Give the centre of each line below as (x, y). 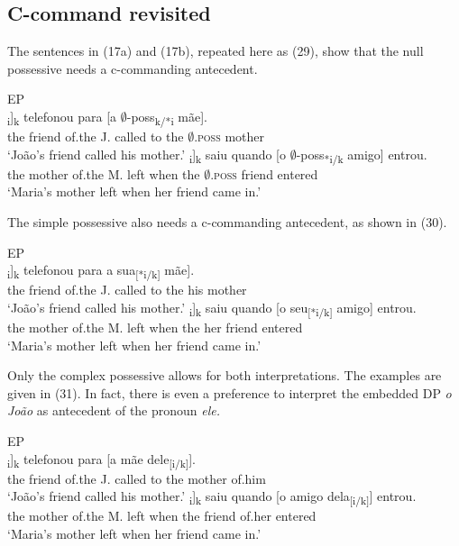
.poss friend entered (264, 173)
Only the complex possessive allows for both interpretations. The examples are (225, 375)
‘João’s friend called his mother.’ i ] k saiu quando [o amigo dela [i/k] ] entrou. (212, 497)
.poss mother (229, 136)
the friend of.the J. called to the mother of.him (137, 478)
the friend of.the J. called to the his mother (127, 290)
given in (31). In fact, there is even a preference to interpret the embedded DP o (229, 392)
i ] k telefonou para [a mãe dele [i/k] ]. (101, 460)
